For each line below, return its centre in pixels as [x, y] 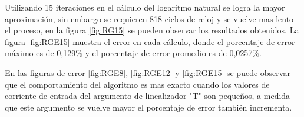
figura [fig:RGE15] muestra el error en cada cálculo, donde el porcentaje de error [150, 41]
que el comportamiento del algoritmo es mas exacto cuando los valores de [137, 84]
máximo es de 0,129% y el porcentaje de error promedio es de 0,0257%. [133, 53]
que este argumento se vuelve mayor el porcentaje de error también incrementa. [148, 107]
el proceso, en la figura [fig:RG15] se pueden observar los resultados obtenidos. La [152, 30]
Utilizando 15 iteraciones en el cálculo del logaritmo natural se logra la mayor [145, 7]
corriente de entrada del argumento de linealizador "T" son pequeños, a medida [148, 96]
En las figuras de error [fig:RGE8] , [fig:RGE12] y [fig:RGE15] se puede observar [148, 72]
